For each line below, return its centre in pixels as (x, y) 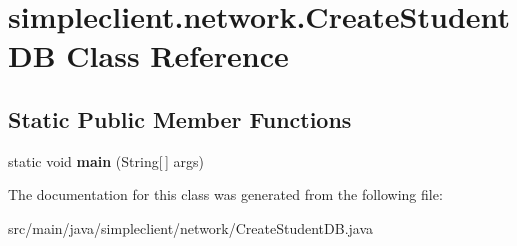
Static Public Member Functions (180, 118)
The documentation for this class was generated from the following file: (225, 194)
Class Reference (177, 55)
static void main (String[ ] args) (106, 160)
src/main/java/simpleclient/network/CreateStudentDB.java (191, 227)
